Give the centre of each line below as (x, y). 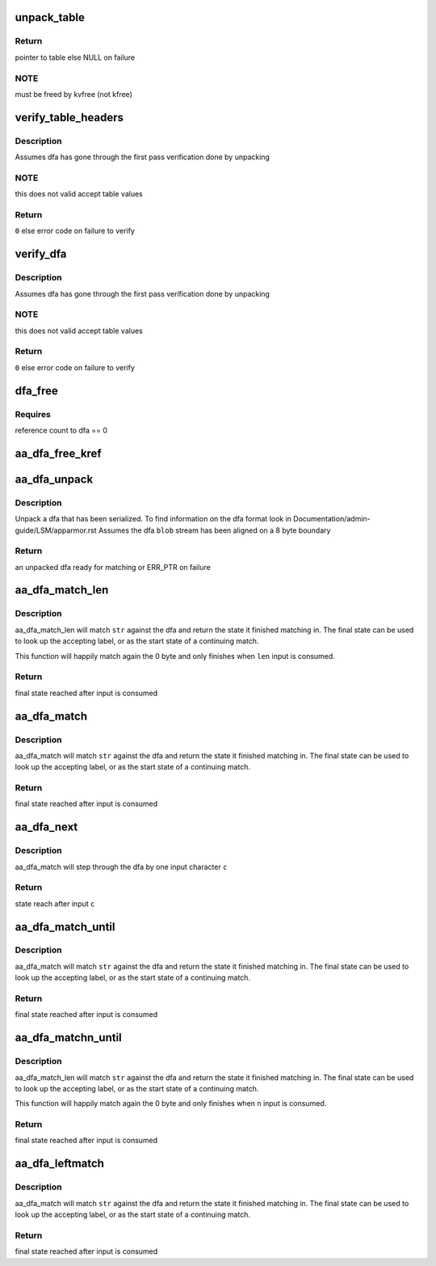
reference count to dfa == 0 (61, 430)
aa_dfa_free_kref (58, 453)
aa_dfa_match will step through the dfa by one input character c (121, 867)
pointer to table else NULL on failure (75, 57)
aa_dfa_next (46, 827)
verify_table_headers (69, 117)
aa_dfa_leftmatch (60, 1164)
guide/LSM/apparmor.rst (56, 530)
